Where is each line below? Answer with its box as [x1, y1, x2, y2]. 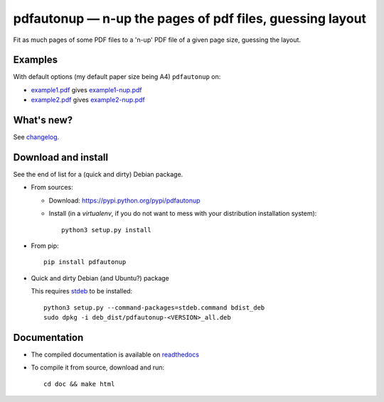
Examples [13, 54, 58, 66]
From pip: [31, 241, 60, 250]
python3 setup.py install [61, 226, 152, 234]
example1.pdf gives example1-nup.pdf [31, 85, 142, 94]
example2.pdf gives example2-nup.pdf [31, 96, 145, 104]
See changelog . [13, 133, 60, 141]
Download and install [13, 151, 109, 163]
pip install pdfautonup [43, 258, 127, 266]
